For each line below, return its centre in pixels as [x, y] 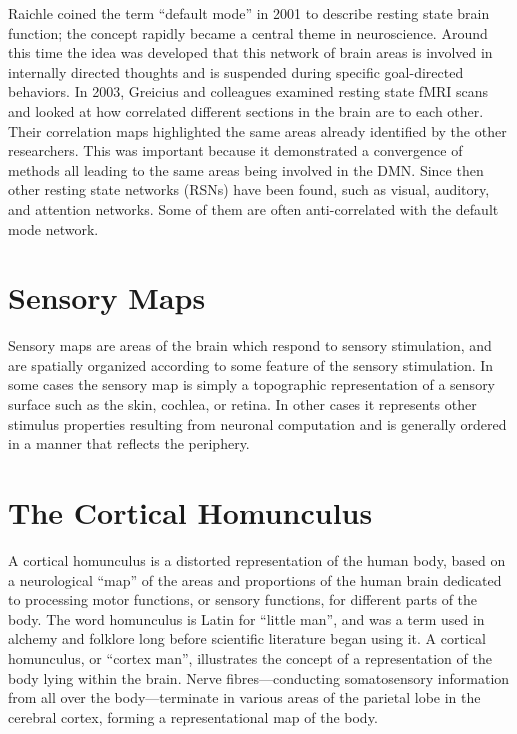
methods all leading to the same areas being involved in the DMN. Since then [246, 169]
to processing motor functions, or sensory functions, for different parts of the [243, 599]
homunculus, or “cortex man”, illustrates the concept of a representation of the [250, 657]
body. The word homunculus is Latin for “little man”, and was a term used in [246, 618]
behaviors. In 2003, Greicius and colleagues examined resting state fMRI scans [248, 91]
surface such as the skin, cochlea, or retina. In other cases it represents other [242, 404]
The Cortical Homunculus [190, 512]
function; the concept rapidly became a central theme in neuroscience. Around [248, 32]
